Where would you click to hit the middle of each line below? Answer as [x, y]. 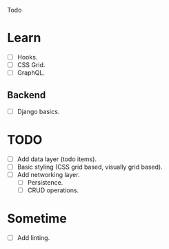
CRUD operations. [53, 190]
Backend [27, 95]
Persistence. [45, 183]
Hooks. [27, 57]
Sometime [37, 219]
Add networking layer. [48, 175]
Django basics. [38, 111]
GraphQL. [31, 73]
